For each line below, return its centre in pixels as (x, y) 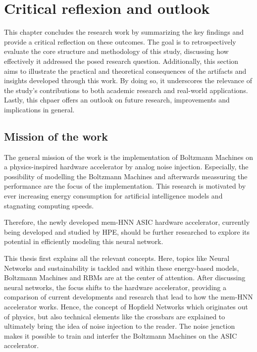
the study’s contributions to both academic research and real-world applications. (126, 90)
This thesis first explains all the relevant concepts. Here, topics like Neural (117, 258)
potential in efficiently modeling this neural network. (84, 241)
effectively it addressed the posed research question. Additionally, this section (121, 61)
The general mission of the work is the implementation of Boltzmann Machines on (128, 157)
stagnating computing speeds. (49, 205)
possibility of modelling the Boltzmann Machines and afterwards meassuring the (126, 176)
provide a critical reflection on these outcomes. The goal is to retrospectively (120, 41)
